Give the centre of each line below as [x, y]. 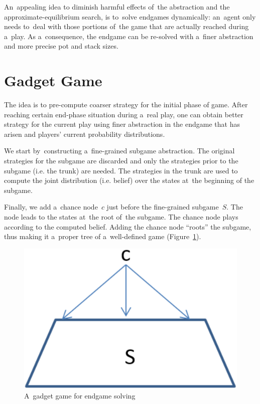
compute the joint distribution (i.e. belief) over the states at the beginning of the [129, 180]
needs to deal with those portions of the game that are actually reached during [126, 26]
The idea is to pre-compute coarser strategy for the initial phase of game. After [126, 105]
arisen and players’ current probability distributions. [85, 134]
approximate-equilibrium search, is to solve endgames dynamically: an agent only [130, 16]
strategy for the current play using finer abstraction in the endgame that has [122, 124]
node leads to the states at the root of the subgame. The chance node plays [121, 217]
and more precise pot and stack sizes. [61, 46]
